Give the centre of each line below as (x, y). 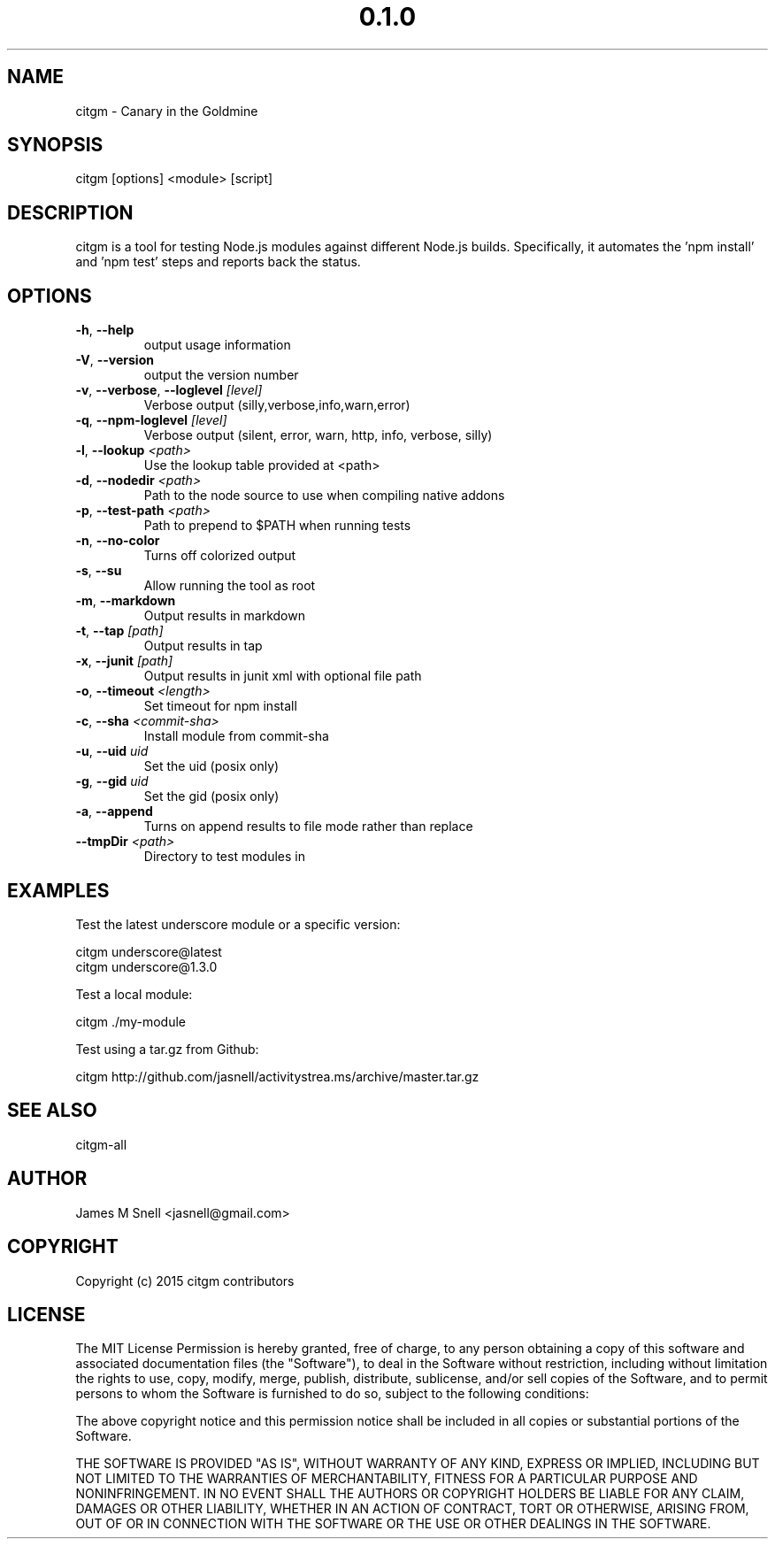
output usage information (217, 345)
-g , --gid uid (112, 781)
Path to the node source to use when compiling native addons (324, 496)
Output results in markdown (224, 616)
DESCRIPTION (70, 212)
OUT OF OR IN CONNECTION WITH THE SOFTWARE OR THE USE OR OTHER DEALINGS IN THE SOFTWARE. (393, 1524)
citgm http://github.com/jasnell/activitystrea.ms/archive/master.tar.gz (277, 1076)
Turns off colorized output (220, 556)
